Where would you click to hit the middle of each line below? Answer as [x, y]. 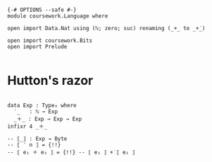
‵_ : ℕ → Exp [36, 112]
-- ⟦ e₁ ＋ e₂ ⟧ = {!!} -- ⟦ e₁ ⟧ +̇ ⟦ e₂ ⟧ [71, 152]
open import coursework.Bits [50, 41]
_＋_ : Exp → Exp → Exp [48, 119]
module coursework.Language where [58, 16]
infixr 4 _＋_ [27, 126]
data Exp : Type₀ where [42, 105]
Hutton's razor [50, 81]
